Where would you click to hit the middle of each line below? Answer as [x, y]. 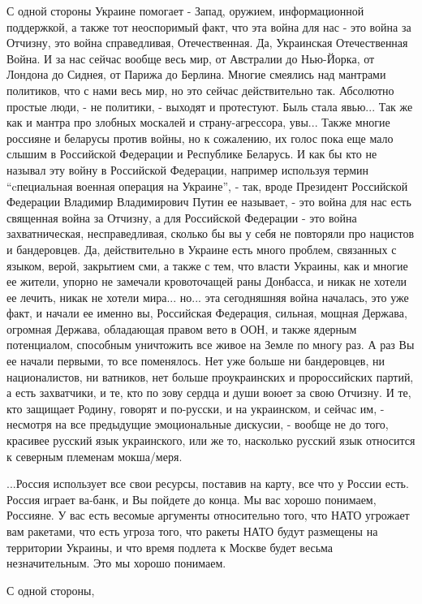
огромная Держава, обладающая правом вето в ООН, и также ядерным [182, 328]
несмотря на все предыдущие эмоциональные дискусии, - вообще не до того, [198, 424]
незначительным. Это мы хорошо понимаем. [116, 563]
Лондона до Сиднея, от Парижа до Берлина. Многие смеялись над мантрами [196, 74]
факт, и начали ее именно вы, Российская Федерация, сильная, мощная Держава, [207, 313]
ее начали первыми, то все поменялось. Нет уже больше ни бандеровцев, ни [196, 361]
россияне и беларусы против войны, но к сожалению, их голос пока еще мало [200, 138]
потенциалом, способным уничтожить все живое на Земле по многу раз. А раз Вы [211, 345]
